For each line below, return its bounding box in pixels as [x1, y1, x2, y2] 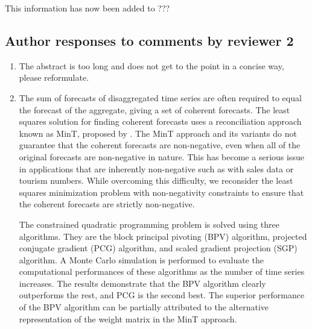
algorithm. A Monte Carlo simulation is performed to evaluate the [19, 253, 264, 266]
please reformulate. [19, 71, 89, 84]
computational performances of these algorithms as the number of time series [19, 265, 305, 278]
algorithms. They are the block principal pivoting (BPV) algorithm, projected [19, 230, 307, 242]
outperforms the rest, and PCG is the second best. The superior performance [19, 289, 305, 301]
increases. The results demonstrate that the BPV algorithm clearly [19, 277, 266, 289]
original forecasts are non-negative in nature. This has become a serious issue [19, 150, 304, 163]
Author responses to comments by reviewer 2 [5, 31, 294, 49]
